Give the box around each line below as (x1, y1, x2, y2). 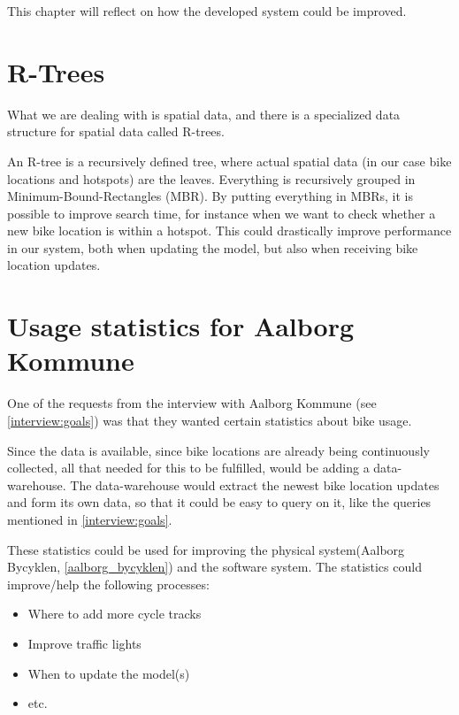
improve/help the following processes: (7, 574, 210, 593)
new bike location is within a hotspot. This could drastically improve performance (7, 221, 452, 240)
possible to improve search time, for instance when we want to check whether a (7, 204, 436, 222)
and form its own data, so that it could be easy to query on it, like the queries (7, 493, 432, 511)
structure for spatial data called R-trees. (7, 122, 225, 141)
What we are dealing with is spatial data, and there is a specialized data (7, 104, 401, 123)
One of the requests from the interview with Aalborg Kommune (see (7, 394, 377, 412)
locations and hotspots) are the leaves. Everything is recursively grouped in (7, 169, 416, 188)
